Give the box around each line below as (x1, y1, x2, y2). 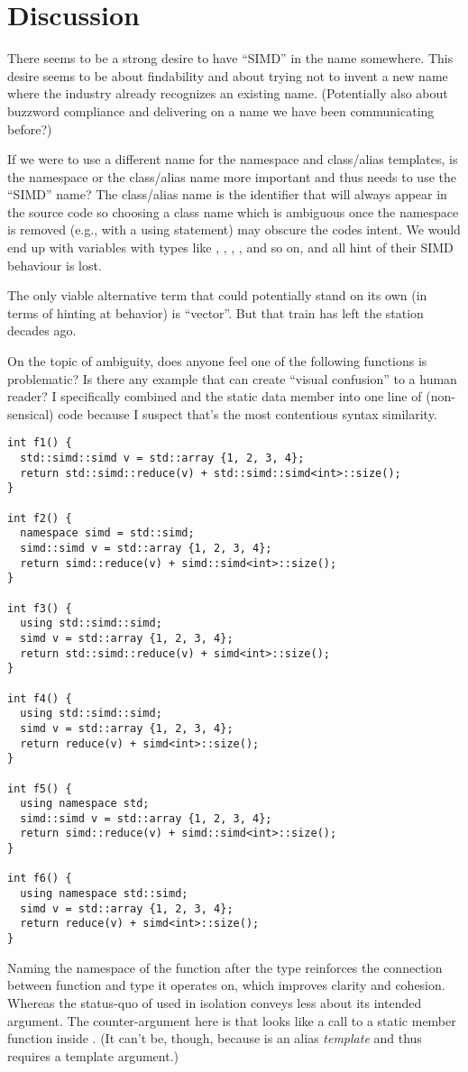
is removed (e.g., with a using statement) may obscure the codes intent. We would (7, 220, 461, 239)
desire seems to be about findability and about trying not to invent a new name (7, 66, 448, 85)
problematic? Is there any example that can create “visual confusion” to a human (7, 369, 457, 388)
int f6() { (7, 872, 72, 885)
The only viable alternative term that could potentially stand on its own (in (7, 286, 427, 305)
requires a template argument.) (7, 1046, 179, 1065)
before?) (7, 119, 52, 138)
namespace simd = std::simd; (20, 527, 195, 540)
